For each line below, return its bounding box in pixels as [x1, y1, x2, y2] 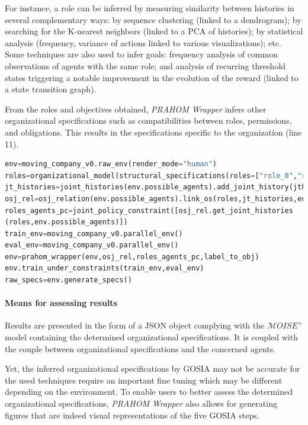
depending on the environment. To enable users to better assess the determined [5, 385, 293, 398]
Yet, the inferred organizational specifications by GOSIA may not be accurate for [5, 362, 300, 375]
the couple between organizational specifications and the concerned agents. [5, 342, 276, 355]
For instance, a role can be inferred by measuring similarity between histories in [5, 2, 294, 14]
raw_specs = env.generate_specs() [5, 276, 132, 285]
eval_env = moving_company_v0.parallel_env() [5, 241, 179, 250]
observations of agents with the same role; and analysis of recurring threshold [5, 59, 286, 72]
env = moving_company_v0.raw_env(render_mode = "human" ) [5, 160, 217, 169]
